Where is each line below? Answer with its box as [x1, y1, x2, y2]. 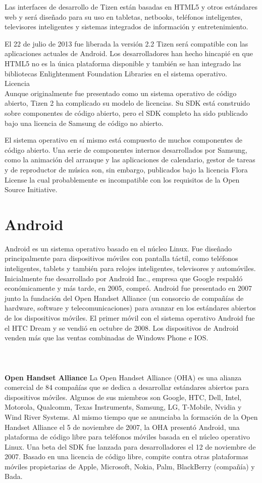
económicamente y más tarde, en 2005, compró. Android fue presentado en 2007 [5, 283, 252, 293]
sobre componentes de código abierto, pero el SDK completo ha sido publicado [5, 107, 248, 118]
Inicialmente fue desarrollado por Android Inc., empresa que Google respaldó [5, 273, 243, 283]
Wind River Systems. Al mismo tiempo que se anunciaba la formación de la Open [5, 411, 258, 422]
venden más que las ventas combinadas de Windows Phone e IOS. [5, 332, 208, 343]
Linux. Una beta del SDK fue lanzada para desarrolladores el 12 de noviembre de [5, 441, 256, 452]
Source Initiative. [5, 184, 58, 195]
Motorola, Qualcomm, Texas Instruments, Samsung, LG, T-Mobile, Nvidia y [5, 402, 242, 412]
